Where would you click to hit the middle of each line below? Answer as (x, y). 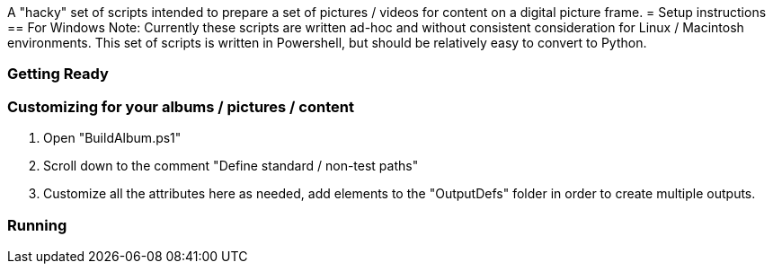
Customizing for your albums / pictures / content (181, 106)
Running (37, 225)
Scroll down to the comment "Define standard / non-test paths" (231, 166)
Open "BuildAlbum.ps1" (112, 138)
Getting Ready (58, 74)
